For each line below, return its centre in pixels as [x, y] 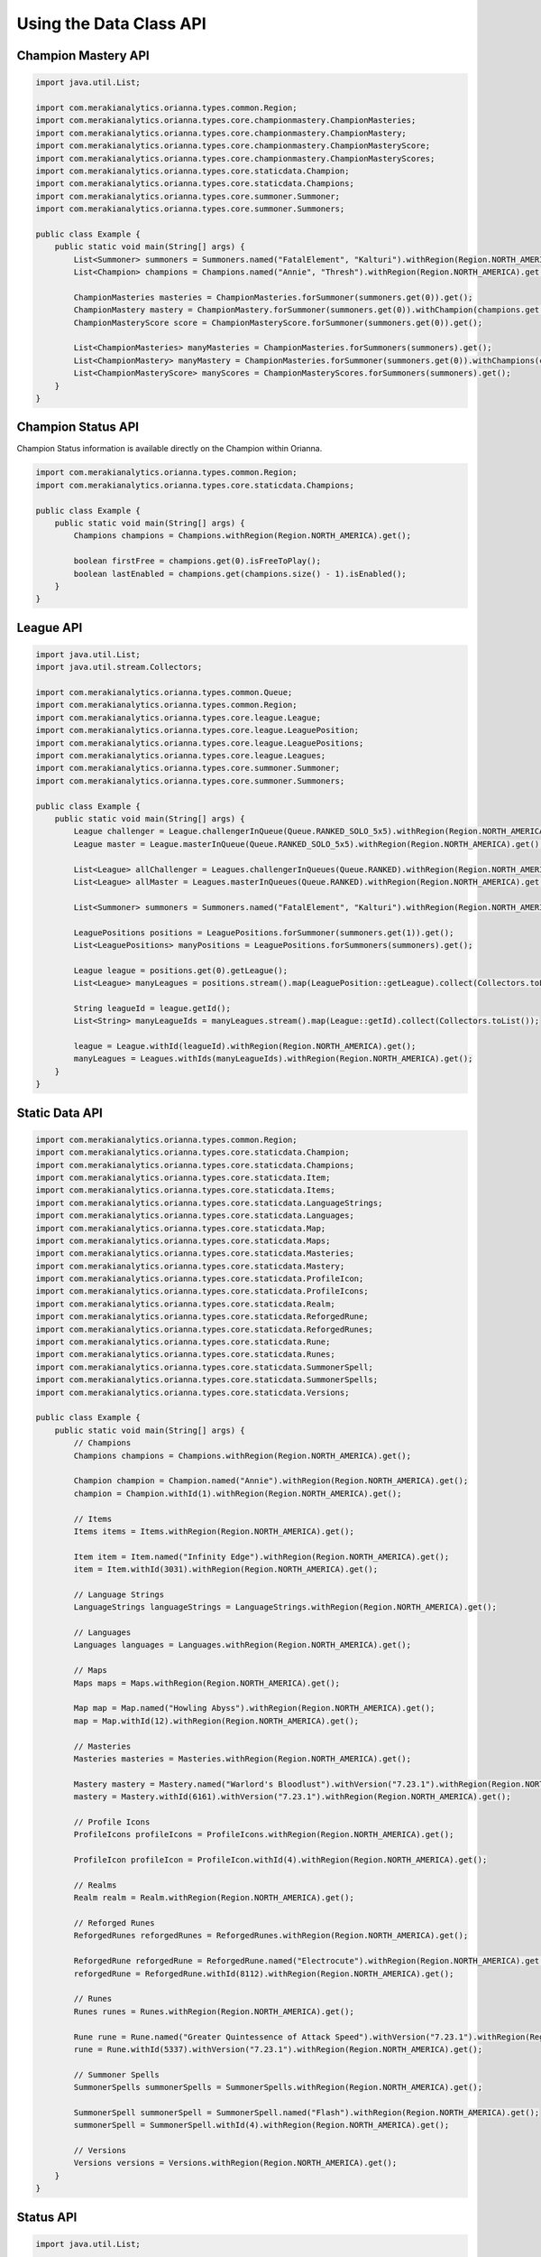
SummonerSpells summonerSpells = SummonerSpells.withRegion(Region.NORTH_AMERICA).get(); [278, 2087]
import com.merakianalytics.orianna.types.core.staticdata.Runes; [185, 1355]
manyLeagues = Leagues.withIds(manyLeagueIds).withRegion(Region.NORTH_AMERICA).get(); [273, 1059]
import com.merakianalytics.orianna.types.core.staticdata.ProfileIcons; [202, 1291]
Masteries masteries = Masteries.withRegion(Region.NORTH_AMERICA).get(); [243, 1759]
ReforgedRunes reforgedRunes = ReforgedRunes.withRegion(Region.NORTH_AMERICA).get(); [271, 1936]
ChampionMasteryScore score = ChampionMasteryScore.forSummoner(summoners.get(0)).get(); [278, 322]
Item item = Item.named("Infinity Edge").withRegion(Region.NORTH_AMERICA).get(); [261, 1556]
